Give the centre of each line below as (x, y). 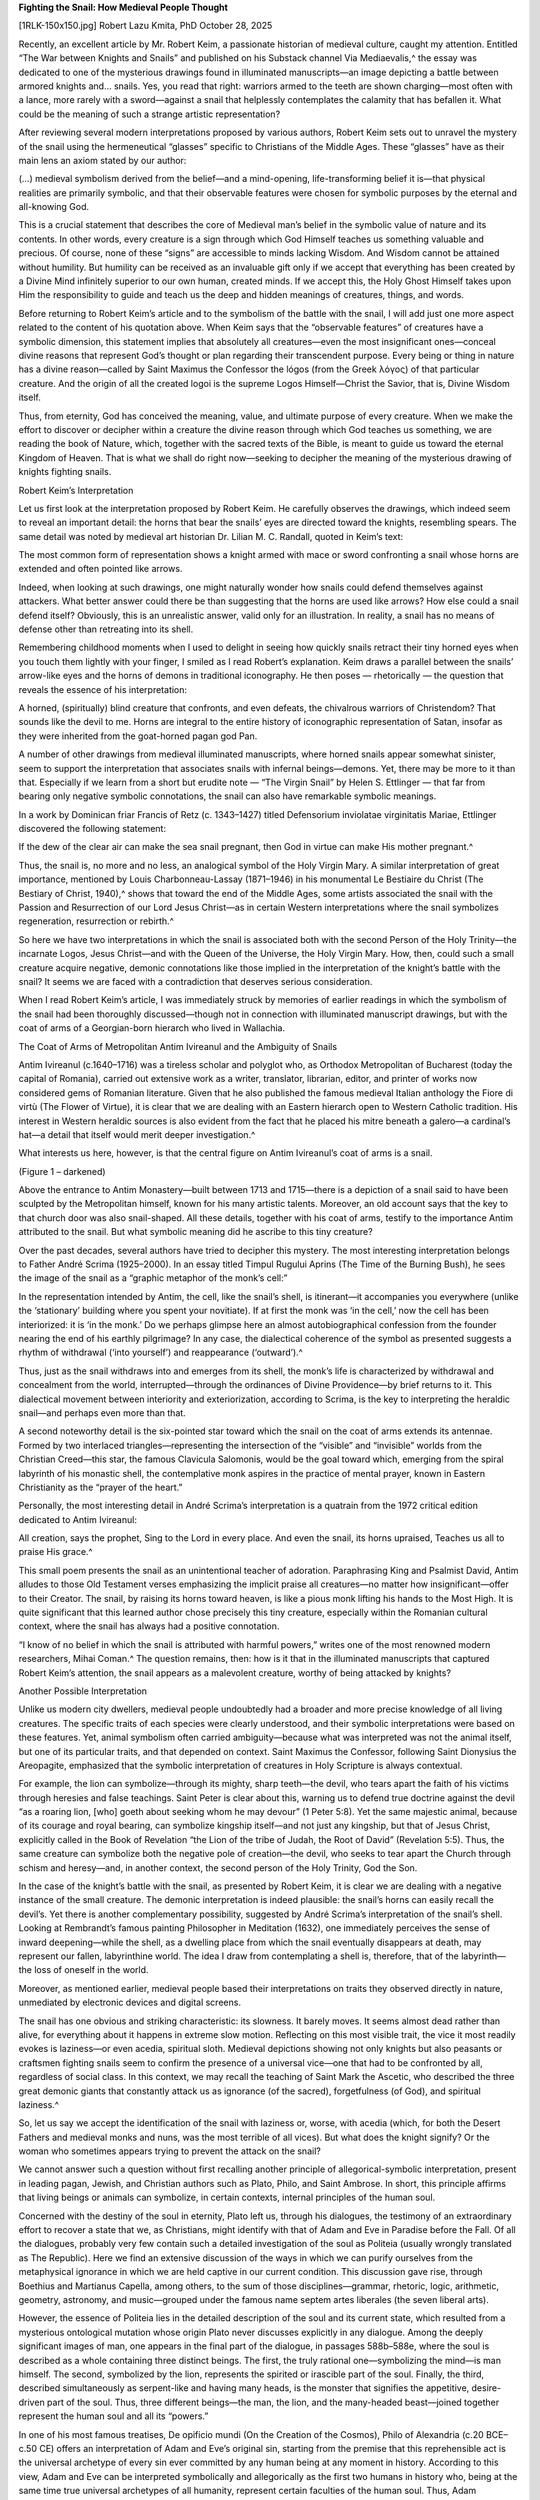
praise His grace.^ (56, 1552)
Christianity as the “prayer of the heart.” (101, 1487)
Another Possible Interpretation (83, 1691)
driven (31, 2402)
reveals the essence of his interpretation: (103, 689)
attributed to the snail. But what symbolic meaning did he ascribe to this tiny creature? (196, 1232)
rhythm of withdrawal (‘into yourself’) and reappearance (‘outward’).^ (161, 1352)
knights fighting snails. (65, 472)
